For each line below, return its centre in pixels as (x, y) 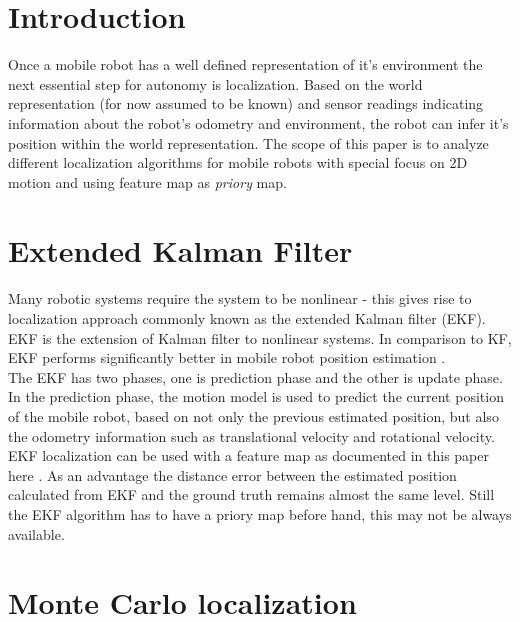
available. (36, 533)
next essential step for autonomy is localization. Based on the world (215, 83)
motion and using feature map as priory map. (147, 181)
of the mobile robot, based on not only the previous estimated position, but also (253, 415)
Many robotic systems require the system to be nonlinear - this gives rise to (240, 298)
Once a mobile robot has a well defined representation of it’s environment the (245, 64)
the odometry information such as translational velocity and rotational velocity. (251, 435)
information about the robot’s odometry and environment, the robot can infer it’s (258, 122)
